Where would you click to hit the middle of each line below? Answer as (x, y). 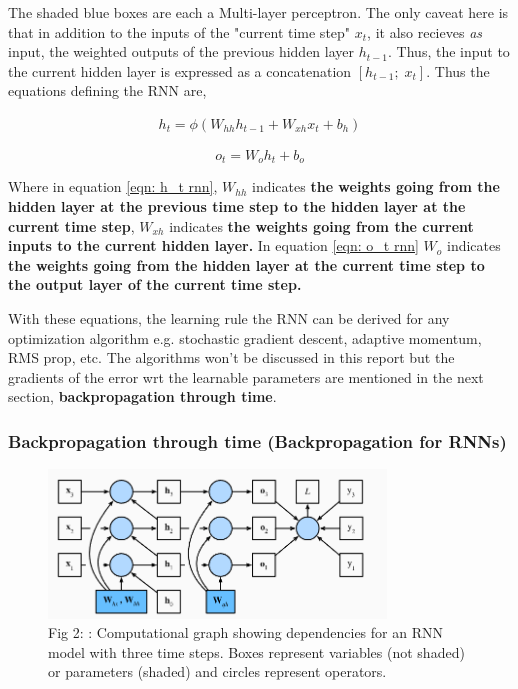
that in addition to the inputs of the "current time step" (179, 31)
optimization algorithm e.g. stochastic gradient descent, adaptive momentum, (245, 337)
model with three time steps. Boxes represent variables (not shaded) (256, 651)
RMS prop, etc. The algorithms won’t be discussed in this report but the (231, 357)
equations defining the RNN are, (107, 90)
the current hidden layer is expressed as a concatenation (180, 70)
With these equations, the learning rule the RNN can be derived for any (229, 318)
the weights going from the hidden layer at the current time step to (246, 264)
